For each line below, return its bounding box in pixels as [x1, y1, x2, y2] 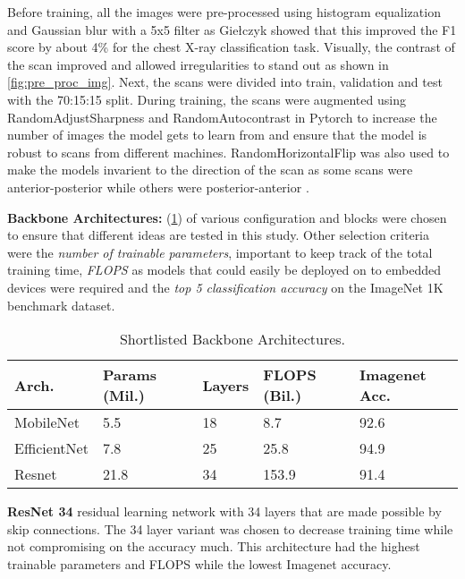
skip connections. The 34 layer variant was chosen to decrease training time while [7, 519, 453, 538]
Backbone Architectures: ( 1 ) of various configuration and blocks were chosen [7, 208, 447, 226]
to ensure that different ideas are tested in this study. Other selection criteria [7, 226, 430, 244]
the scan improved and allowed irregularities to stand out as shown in [7, 55, 389, 73]
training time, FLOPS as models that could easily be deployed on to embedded [7, 260, 441, 279]
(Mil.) [102, 385, 145, 406]
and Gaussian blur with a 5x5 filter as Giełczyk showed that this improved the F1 [7, 20, 457, 38]
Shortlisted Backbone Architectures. [119, 328, 346, 350]
